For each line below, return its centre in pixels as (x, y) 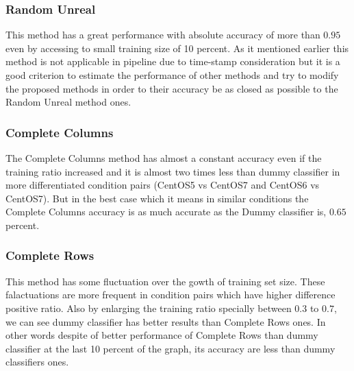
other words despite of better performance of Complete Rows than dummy (162, 335)
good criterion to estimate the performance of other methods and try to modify (172, 75)
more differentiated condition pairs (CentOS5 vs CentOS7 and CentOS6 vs (163, 185)
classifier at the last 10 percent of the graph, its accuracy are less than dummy (170, 348)
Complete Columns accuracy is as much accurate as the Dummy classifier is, (166, 212)
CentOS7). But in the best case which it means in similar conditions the (157, 198)
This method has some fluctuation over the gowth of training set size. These (165, 281)
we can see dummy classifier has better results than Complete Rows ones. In (166, 321)
